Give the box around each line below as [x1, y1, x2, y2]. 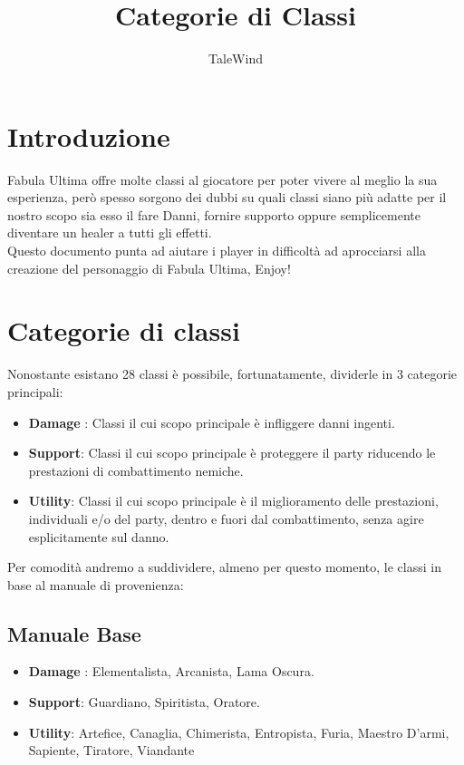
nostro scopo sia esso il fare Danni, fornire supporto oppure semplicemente [7, 205, 420, 224]
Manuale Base [7, 619, 141, 647]
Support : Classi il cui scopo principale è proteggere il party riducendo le [28, 443, 436, 462]
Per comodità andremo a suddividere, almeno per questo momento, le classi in [7, 557, 441, 576]
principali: [7, 382, 63, 401]
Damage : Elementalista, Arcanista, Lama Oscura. [28, 662, 314, 681]
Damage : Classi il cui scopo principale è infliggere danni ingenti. [28, 412, 395, 431]
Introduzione [7, 117, 170, 154]
